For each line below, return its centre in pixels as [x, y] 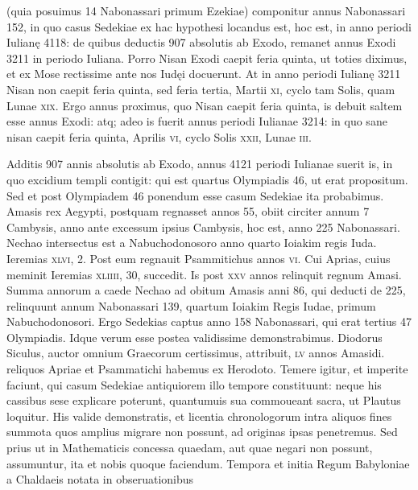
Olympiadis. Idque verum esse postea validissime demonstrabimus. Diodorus [195, 337]
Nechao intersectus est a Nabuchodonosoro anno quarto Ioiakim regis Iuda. [192, 243]
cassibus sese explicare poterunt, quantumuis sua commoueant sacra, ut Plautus [204, 400]
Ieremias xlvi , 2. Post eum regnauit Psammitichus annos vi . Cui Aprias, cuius [199, 258]
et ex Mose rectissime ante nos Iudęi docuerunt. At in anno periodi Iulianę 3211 [204, 74]
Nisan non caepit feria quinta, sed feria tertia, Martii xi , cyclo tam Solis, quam [201, 89]
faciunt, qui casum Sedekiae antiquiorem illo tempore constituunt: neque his [194, 384]
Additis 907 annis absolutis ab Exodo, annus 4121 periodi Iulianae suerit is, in [200, 164]
